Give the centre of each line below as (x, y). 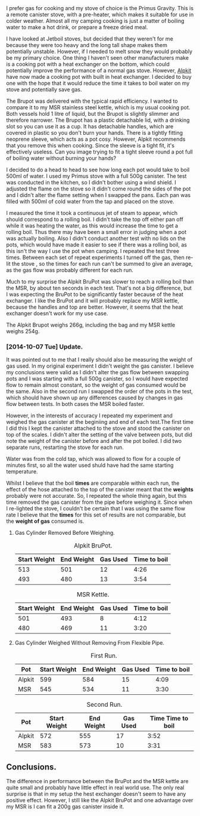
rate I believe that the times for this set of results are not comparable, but (96, 515)
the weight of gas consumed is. (45, 521)
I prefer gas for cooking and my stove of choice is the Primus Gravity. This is (100, 8)
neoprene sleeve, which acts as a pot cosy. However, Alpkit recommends (96, 139)
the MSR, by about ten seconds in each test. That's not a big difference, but (99, 288)
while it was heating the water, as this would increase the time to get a (92, 226)
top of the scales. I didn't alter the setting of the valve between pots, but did (99, 435)
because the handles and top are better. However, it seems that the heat (95, 307)
